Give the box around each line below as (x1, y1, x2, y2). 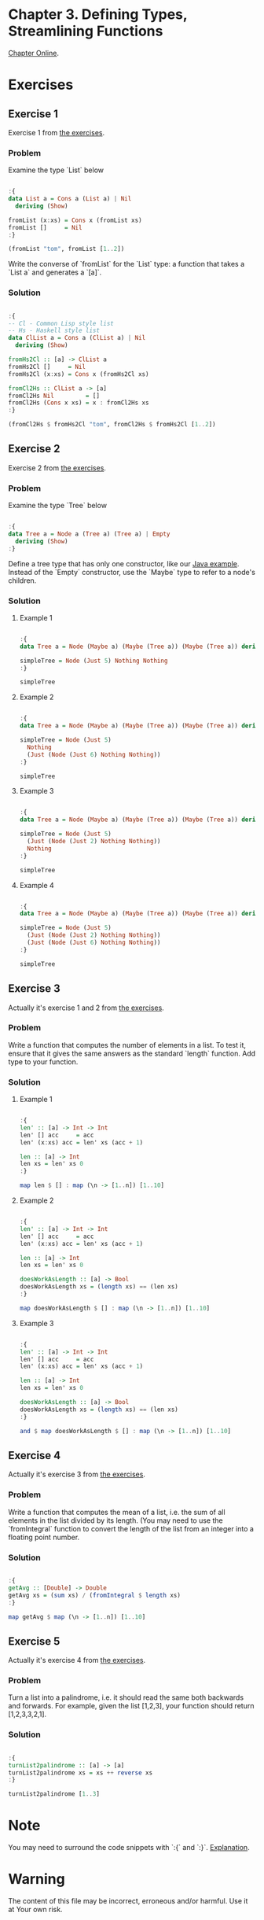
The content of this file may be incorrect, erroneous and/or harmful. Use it (8, 1896, 248, 1906)
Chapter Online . (8, 48, 59, 57)
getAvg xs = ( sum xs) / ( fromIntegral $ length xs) (8, 1591, 181, 1599)
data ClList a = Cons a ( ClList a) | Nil (8, 334, 146, 342)
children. (8, 576, 37, 585)
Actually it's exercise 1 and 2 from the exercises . (8, 1003, 165, 1012)
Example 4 (19, 880, 55, 890)
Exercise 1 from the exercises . (8, 127, 104, 137)
